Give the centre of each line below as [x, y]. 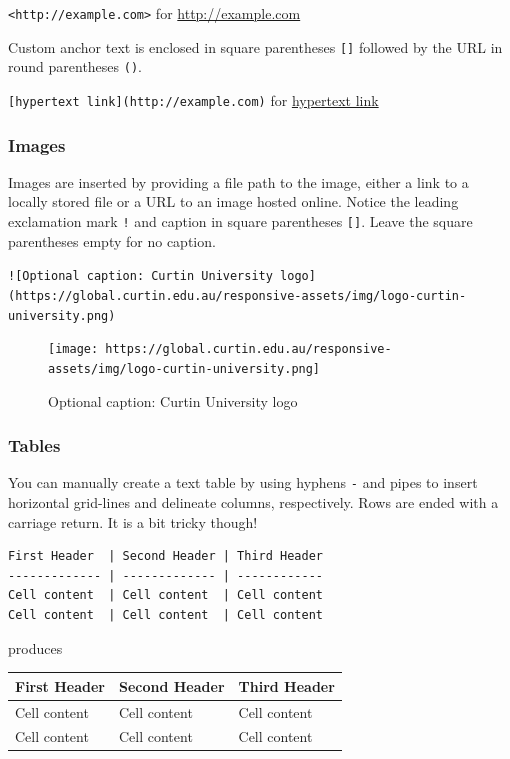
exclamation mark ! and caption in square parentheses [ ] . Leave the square [240, 221]
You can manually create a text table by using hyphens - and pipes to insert [243, 482]
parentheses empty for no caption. [112, 240]
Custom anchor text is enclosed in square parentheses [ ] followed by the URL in [255, 46]
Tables [34, 445]
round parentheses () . [75, 66]
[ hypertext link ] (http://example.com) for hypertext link [193, 99]
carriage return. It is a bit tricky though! [133, 521]
